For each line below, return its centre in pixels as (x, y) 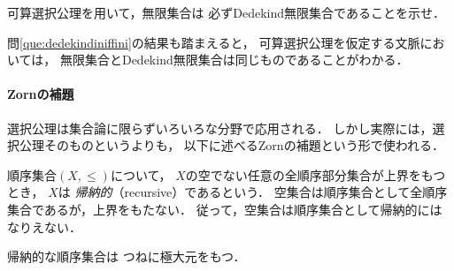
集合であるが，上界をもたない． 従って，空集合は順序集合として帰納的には (225, 209)
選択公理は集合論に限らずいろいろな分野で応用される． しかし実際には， (220, 128)
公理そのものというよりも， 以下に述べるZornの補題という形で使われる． (231, 145)
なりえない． (44, 226)
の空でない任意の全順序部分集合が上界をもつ (315, 174)
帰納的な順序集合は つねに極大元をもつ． (127, 256)
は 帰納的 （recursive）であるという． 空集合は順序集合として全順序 (253, 192)
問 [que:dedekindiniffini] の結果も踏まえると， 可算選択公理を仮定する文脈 (214, 42)
